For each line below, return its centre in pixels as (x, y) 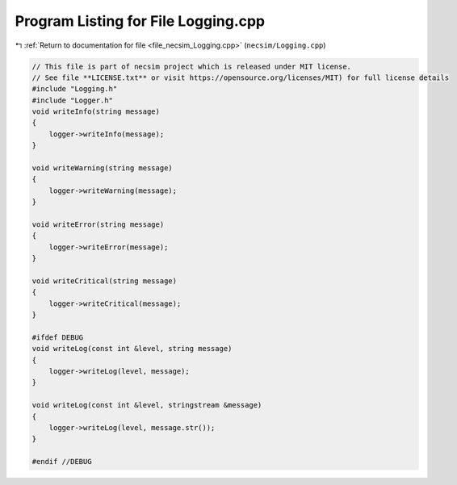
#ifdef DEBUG (58, 337)
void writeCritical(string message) (105, 281)
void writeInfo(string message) (96, 112)
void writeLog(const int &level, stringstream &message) (147, 405)
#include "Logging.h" (75, 89)
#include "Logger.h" (72, 100)
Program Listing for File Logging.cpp (140, 21)
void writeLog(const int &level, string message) (132, 349)
